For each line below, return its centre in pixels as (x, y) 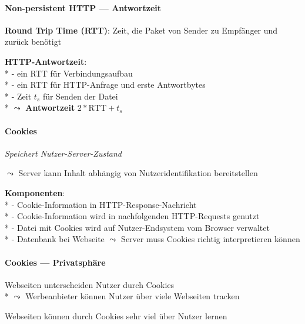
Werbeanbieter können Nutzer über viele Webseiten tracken (133, 296)
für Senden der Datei (80, 96)
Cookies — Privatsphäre (55, 262)
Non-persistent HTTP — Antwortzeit (83, 7)
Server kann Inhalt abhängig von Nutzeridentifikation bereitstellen (138, 173)
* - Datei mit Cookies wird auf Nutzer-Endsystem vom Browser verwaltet (137, 227)
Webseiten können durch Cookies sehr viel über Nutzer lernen (116, 315)
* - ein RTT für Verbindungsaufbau (69, 73)
